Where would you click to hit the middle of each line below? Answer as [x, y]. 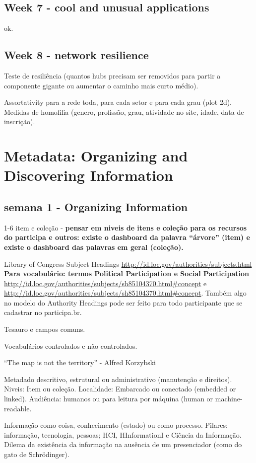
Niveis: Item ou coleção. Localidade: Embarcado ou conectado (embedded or [120, 389]
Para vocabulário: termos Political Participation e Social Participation [127, 273]
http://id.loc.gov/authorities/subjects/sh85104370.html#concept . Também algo [125, 293]
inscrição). [20, 121]
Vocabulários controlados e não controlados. [71, 346]
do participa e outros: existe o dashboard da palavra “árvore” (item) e [127, 237]
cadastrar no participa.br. [43, 312]
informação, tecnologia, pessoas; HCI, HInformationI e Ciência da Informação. [123, 434]
